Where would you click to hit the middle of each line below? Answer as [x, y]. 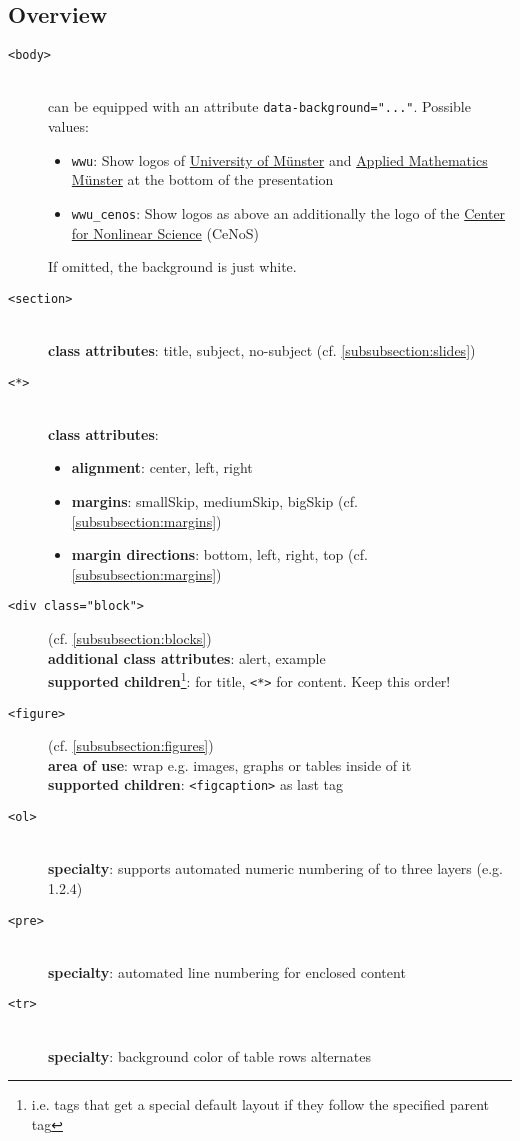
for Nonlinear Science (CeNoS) [165, 232]
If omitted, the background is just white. [172, 266]
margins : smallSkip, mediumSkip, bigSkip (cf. [214, 501]
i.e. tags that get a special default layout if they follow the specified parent [260, 1104]
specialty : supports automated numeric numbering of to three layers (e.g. [275, 868]
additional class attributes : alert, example [187, 657]
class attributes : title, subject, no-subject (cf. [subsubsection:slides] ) [262, 350]
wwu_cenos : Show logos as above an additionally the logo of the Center [288, 212]
